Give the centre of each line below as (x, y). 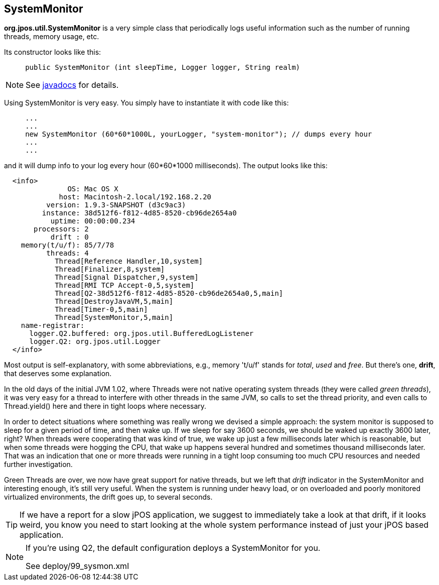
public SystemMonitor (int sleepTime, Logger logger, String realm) (163, 68)
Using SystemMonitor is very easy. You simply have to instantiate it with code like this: (147, 103)
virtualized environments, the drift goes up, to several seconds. (108, 497)
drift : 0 (69, 237)
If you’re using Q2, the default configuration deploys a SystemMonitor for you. (173, 548)
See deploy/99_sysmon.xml (78, 566)
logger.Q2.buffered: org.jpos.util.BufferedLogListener (141, 334)
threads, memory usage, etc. (52, 37)
